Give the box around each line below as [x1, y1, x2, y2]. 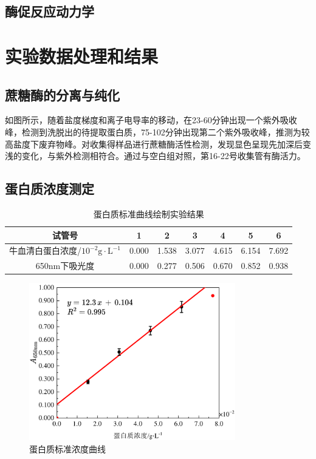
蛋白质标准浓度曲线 [29, 442, 106, 455]
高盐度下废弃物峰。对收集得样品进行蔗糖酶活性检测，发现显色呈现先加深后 [5, 137, 303, 150]
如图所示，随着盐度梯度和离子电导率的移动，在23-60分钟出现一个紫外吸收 [5, 114, 297, 126]
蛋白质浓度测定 [5, 179, 94, 198]
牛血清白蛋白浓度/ [9, 244, 81, 257]
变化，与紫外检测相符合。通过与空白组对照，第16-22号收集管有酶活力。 [21, 149, 306, 162]
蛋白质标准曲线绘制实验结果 [93, 207, 204, 220]
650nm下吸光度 [35, 259, 95, 272]
